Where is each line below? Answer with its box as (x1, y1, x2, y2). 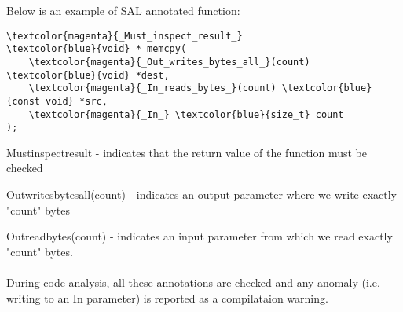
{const (6, 95, 40, 107)
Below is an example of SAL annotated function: (6, 2, 240, 18)
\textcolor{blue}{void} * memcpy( (6, 43, 187, 55)
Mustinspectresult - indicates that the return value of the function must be (6, 144, 368, 160)
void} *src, (46, 95, 108, 107)
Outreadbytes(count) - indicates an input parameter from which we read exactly (6, 228, 393, 244)
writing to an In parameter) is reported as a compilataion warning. (6, 289, 328, 306)
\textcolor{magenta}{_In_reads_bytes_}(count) (28, 83, 277, 94)
